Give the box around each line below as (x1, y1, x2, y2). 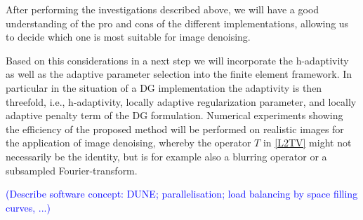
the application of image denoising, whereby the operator (6, 135, 251, 150)
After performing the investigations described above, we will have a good (6, 2, 319, 16)
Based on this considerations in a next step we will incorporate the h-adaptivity (6, 53, 349, 67)
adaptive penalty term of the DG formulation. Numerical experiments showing (6, 108, 343, 123)
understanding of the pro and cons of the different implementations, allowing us (6, 15, 349, 30)
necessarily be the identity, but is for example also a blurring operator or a (6, 149, 327, 163)
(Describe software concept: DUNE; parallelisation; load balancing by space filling (6, 186, 358, 201)
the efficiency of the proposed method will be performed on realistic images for (6, 121, 344, 136)
